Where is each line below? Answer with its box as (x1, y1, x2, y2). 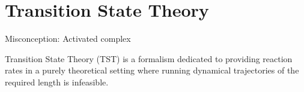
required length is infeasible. (5, 75, 109, 88)
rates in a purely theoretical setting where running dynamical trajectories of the (5, 64, 299, 76)
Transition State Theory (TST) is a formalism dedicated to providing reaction (5, 52, 293, 65)
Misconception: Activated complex (5, 32, 131, 45)
